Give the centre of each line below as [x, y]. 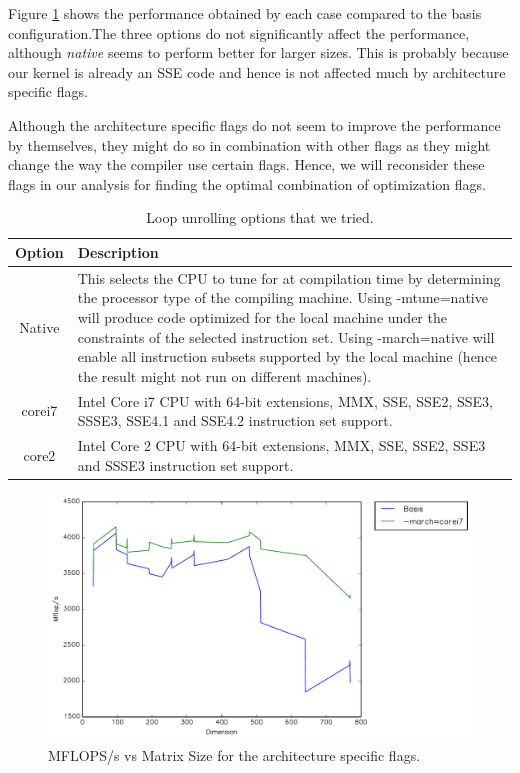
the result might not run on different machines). [224, 375]
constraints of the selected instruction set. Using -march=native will [286, 336]
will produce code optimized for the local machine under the [262, 316]
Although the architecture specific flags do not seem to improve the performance [254, 124]
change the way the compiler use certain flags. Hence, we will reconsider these [246, 164]
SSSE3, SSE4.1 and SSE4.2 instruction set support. [235, 420]
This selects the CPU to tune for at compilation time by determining [289, 277]
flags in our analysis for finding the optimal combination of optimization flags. [247, 183]
